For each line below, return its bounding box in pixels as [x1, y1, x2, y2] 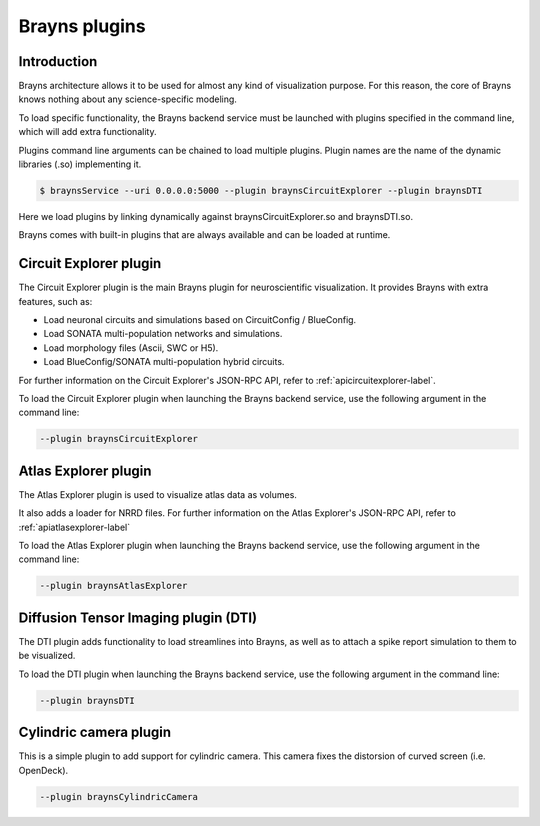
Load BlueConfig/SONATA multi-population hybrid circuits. [43, 356, 285, 368]
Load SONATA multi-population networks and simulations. [43, 328, 283, 340]
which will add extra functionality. [18, 126, 157, 138]
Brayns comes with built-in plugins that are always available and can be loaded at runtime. [18, 229, 391, 241]
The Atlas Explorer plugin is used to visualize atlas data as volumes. [18, 488, 297, 500]
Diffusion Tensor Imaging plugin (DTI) [18, 609, 258, 626]
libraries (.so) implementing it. [18, 158, 142, 170]
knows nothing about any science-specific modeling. [18, 93, 237, 105]
